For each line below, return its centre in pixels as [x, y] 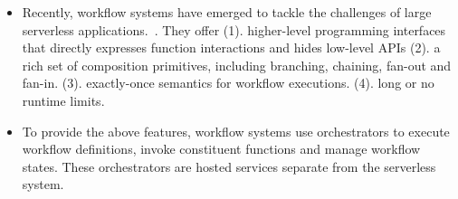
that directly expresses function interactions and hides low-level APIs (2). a [231, 47]
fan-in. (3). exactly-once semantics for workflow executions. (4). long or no [228, 83]
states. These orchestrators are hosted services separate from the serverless [229, 166]
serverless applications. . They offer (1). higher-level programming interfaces [234, 29]
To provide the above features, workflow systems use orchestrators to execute [236, 131]
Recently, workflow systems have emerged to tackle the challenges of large [227, 12]
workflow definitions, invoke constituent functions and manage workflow [221, 149]
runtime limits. [63, 100]
